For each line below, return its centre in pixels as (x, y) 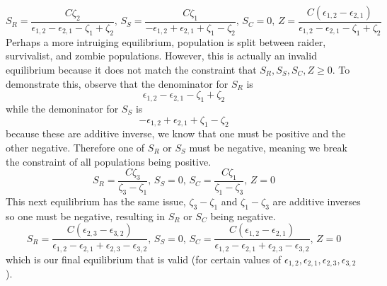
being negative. (243, 216)
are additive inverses (317, 201)
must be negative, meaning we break (268, 147)
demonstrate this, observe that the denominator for (117, 83)
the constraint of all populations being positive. (109, 161)
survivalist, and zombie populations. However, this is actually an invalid (161, 56)
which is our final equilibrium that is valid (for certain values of (144, 259)
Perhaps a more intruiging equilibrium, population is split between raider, (166, 41)
